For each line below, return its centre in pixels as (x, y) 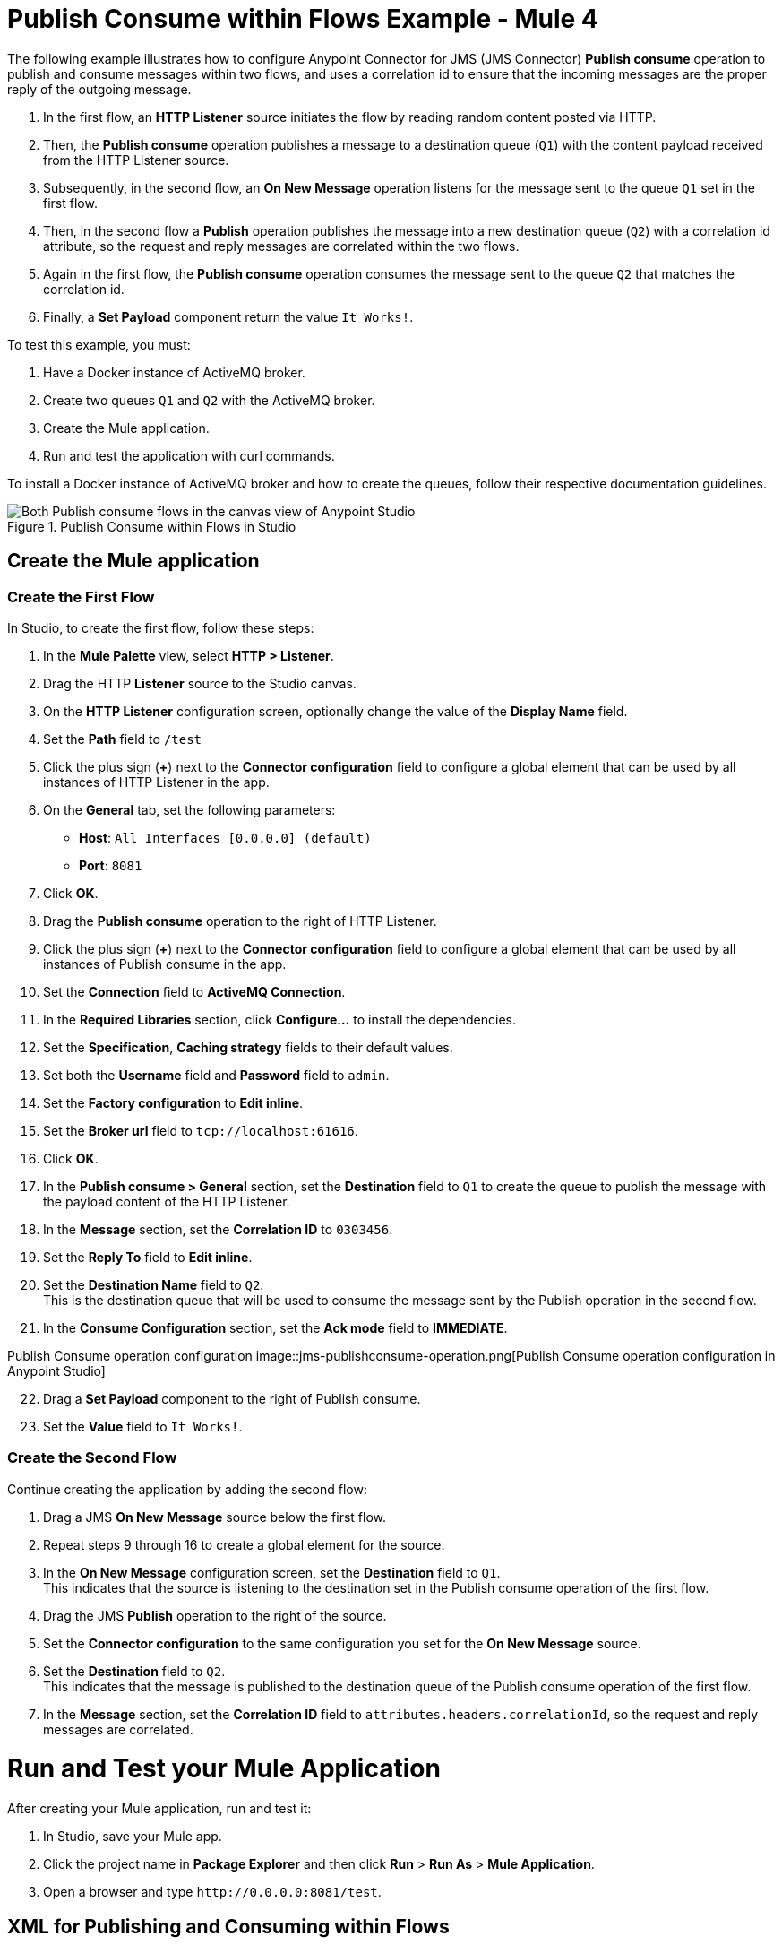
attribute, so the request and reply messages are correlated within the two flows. (281, 246)
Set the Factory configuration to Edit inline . (173, 1102)
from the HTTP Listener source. (136, 160)
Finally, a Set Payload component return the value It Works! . (228, 316)
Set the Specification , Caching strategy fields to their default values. (248, 1047)
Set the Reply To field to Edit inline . (148, 1257)
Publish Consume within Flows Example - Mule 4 (303, 19)
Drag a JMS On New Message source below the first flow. (215, 1517)
